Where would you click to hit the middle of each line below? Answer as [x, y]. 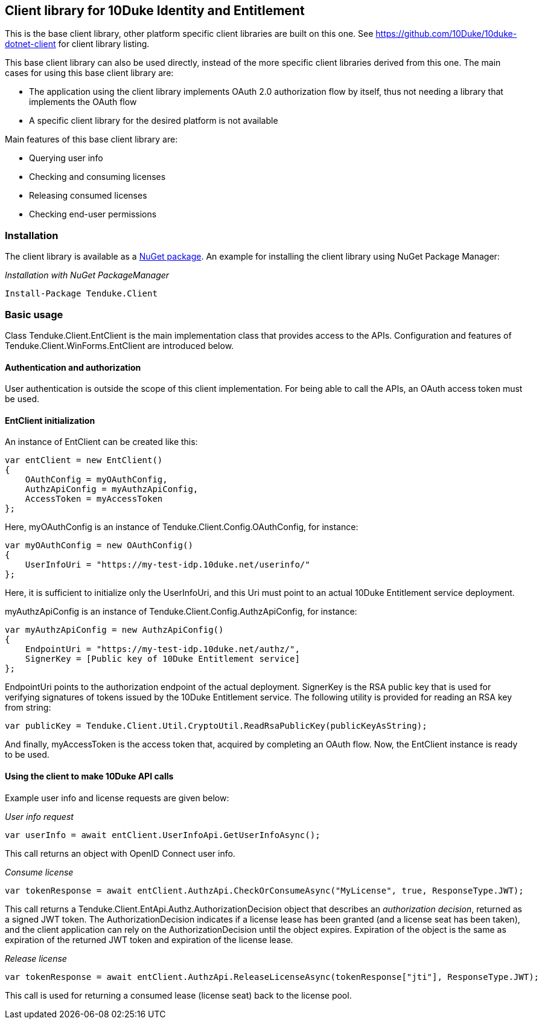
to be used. [27, 755]
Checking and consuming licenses [97, 177]
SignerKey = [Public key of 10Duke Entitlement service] [162, 659]
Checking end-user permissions [93, 214]
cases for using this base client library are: [89, 73]
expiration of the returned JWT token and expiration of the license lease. [149, 939]
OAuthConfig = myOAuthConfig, [96, 480]
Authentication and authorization [73, 367]
